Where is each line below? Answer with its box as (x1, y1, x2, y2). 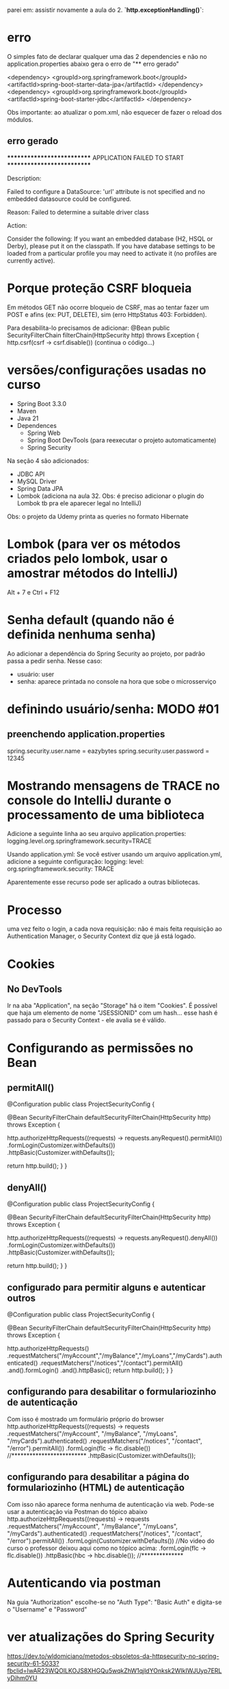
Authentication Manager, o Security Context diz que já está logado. (7, 932, 196, 940)
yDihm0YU (7, 1673, 38, 1682)
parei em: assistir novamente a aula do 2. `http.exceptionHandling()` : (7, 6, 204, 14)
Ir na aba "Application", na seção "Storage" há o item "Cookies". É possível (7, 1001, 217, 1010)
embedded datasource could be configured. (7, 195, 132, 203)
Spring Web (27, 429, 61, 437)
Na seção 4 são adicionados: (7, 456, 89, 465)
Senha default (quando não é (7, 612, 175, 627)
